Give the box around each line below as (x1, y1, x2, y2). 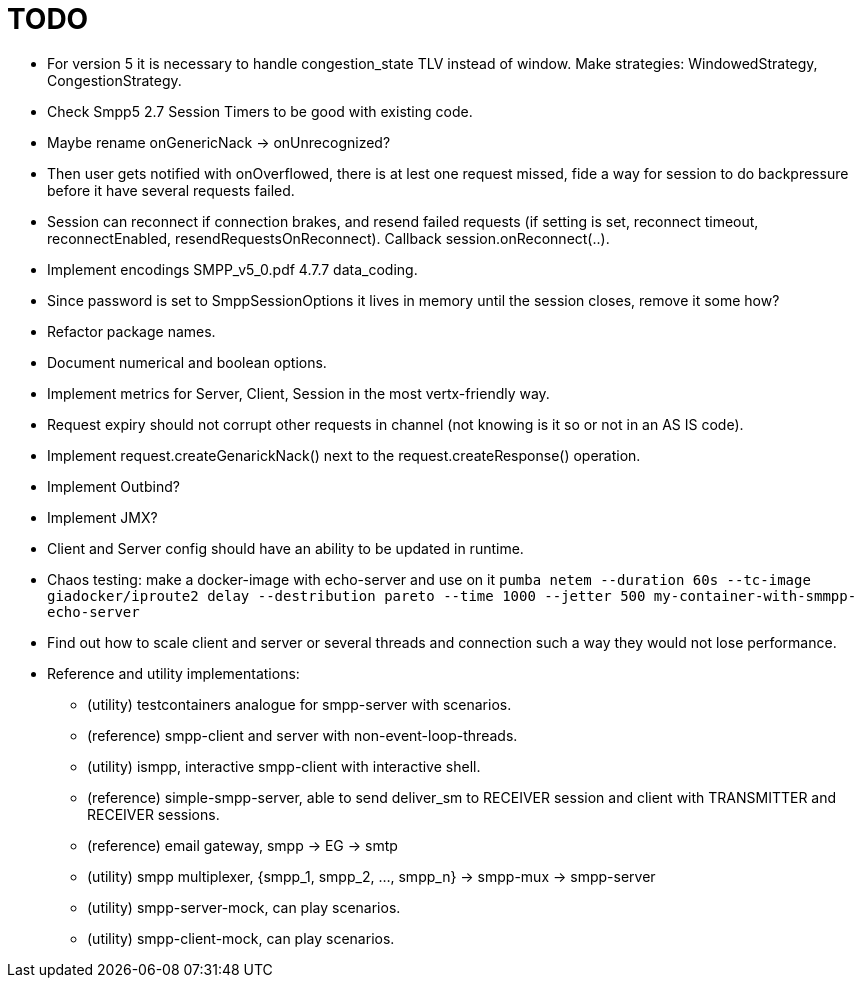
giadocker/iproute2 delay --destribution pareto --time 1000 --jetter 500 (47, 587, 646, 604)
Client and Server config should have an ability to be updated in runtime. (47, 539, 524, 557)
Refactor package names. (47, 322, 216, 340)
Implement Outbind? (47, 477, 180, 495)
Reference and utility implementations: (47, 664, 300, 682)
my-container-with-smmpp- (653, 587, 857, 604)
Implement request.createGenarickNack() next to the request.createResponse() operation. (47, 446, 641, 464)
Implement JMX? (47, 508, 158, 526)
